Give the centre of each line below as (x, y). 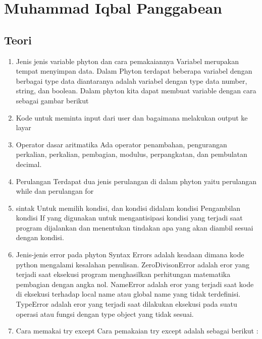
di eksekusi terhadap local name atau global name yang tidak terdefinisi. (128, 294)
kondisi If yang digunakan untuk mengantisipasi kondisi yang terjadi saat (129, 218)
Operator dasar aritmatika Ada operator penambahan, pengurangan (121, 144)
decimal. (29, 164)
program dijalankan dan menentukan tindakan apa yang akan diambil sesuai (135, 227)
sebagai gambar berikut (52, 100)
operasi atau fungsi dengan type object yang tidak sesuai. (105, 314)
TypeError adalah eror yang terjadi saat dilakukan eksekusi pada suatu (126, 304)
